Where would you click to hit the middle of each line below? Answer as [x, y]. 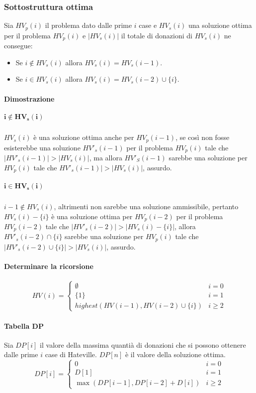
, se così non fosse [203, 137]
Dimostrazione [29, 98]
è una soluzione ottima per [92, 216]
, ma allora [106, 157]
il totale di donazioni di [157, 35]
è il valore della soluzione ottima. [175, 354]
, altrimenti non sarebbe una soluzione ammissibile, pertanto [146, 206]
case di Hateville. [71, 354]
